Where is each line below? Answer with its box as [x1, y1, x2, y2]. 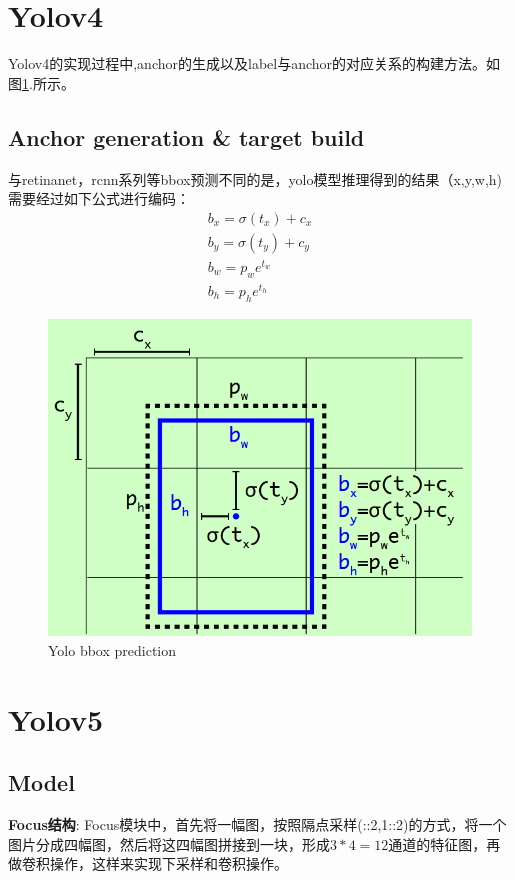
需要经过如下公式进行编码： [8, 188, 190, 209]
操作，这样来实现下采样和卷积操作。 [49, 853, 288, 874]
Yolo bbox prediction [48, 640, 177, 661]
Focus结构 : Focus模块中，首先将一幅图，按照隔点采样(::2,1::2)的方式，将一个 [8, 814, 507, 835]
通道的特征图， [388, 833, 487, 854]
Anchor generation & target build [8, 121, 365, 152]
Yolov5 [8, 698, 103, 739]
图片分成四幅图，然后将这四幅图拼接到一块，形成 [8, 833, 330, 854]
